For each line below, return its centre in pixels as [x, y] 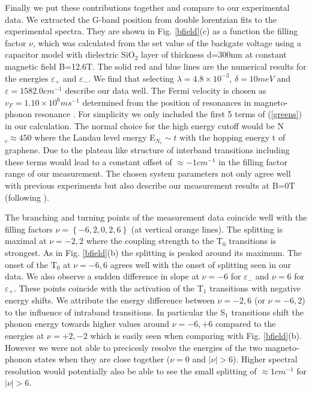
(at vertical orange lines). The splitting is [207, 229]
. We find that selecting [131, 78]
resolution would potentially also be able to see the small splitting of [131, 370]
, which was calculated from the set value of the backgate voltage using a [167, 42]
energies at [25, 336]
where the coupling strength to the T [154, 241]
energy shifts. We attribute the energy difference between [110, 300]
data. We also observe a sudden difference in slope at [102, 276]
